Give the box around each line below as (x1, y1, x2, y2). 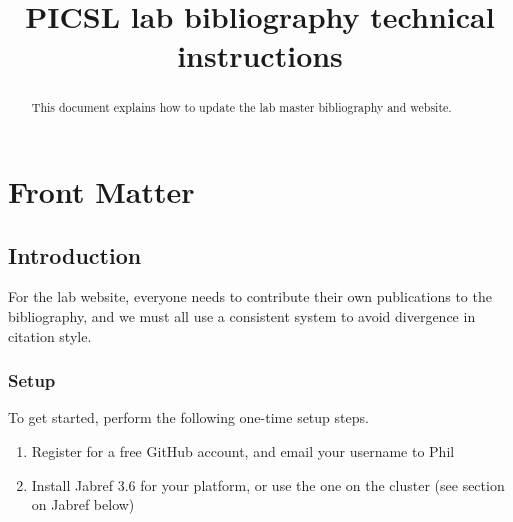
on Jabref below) (31, 494, 135, 515)
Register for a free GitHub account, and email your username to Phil (31, 441, 455, 461)
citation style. (8, 325, 92, 346)
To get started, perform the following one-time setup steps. (8, 407, 369, 428)
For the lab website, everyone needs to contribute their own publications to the (8, 286, 492, 307)
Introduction (8, 239, 142, 270)
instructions (177, 35, 343, 76)
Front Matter (8, 171, 195, 212)
